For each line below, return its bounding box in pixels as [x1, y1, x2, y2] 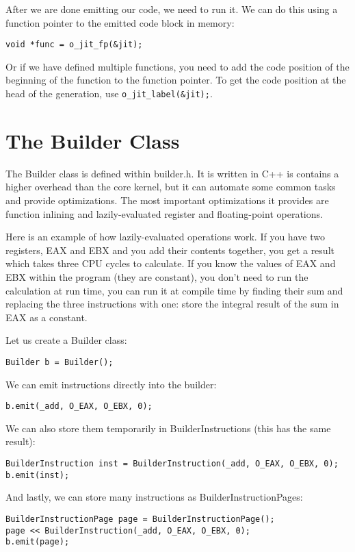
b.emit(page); [5, 537, 70, 547]
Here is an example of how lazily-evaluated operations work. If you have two [5, 229, 325, 244]
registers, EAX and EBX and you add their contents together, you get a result [5, 242, 334, 257]
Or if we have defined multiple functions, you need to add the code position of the [5, 59, 350, 73]
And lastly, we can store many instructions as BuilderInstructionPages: [5, 490, 303, 504]
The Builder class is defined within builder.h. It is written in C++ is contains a [5, 166, 339, 180]
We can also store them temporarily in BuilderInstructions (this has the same [5, 421, 331, 435]
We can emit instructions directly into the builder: [5, 377, 217, 391]
